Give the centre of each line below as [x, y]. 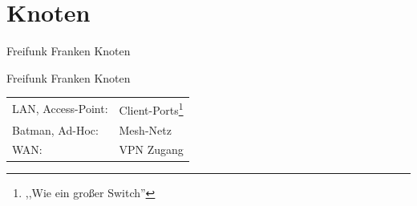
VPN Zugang [151, 149]
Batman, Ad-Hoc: [55, 129]
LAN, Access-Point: [60, 108]
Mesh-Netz [145, 129]
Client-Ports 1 [151, 109]
